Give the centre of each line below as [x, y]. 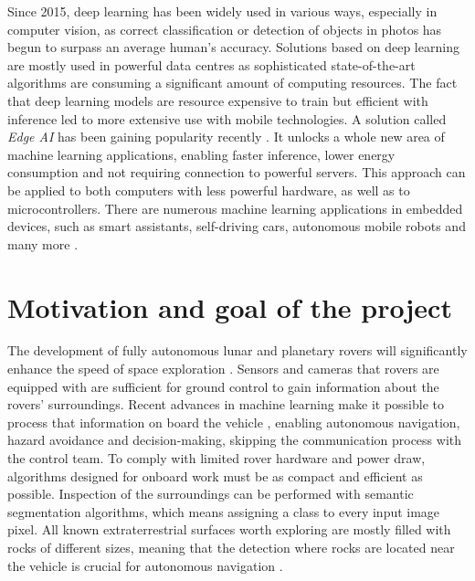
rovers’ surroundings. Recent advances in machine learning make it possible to [226, 404]
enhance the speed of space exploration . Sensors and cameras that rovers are [223, 369]
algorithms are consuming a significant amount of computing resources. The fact [232, 83]
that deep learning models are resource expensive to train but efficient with [218, 100]
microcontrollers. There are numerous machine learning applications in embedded [235, 208]
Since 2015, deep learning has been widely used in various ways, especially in [222, 11]
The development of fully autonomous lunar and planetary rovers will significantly [237, 350]
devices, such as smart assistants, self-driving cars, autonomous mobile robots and [237, 226]
